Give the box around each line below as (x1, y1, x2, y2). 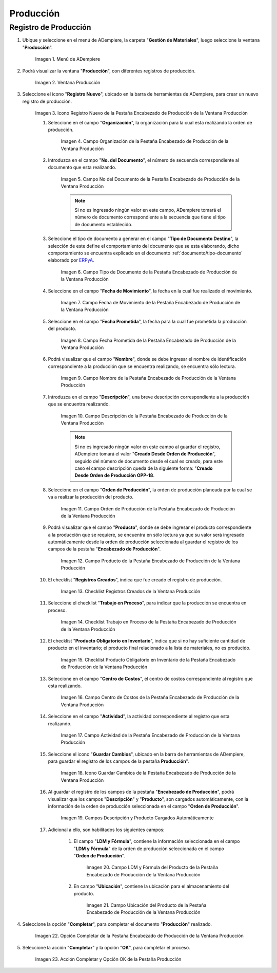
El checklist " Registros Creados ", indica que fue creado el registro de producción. (48, 576, 222, 583)
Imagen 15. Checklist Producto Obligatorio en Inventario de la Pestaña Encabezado (61, 656, 236, 663)
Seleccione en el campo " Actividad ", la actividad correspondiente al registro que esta (48, 713, 230, 720)
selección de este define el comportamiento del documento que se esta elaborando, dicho (48, 243, 240, 249)
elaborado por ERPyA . (48, 257, 94, 263)
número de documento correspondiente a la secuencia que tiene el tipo (74, 214, 226, 221)
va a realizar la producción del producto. (48, 494, 133, 500)
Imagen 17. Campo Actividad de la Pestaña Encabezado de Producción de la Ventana (61, 732, 241, 738)
